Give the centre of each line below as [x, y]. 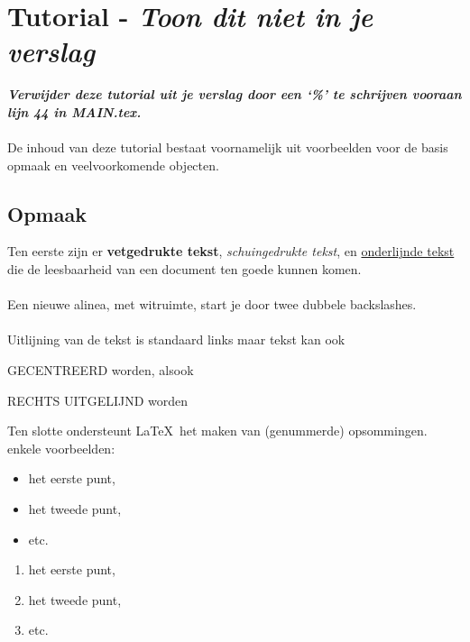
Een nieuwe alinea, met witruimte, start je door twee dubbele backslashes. [212, 304]
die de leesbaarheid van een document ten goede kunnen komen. [184, 269]
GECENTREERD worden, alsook [101, 370]
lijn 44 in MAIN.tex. [74, 111]
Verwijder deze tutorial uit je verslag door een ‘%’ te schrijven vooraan [235, 94]
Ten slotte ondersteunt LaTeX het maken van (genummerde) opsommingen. [217, 431]
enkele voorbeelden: [61, 448]
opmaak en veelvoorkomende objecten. [113, 165]
